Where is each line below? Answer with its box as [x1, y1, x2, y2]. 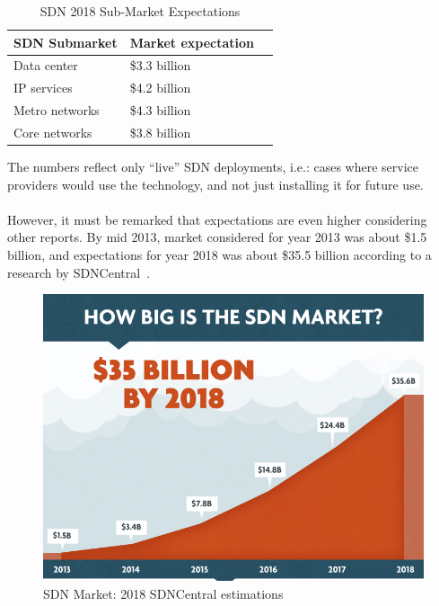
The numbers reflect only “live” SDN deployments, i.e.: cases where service [7, 157, 418, 176]
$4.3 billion [129, 101, 191, 120]
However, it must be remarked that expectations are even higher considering [7, 209, 427, 228]
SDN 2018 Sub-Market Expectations [40, 2, 241, 20]
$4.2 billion [129, 78, 191, 97]
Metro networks [13, 101, 100, 120]
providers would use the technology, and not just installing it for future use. [7, 174, 424, 193]
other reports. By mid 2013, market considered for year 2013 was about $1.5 [7, 227, 427, 246]
